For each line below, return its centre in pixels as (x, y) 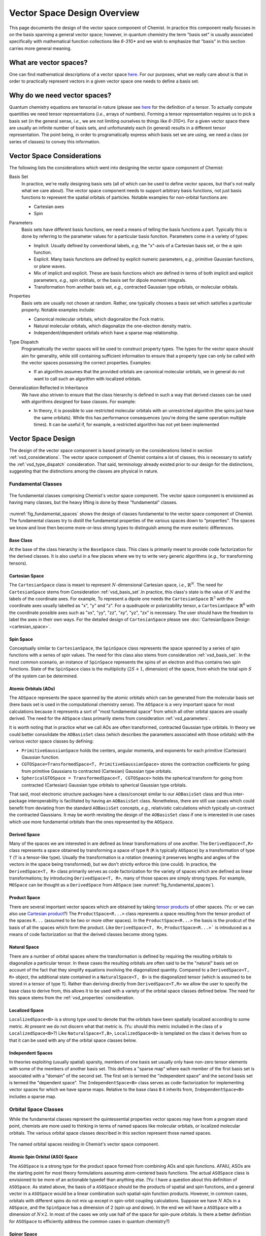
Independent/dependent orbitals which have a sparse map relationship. (106, 333)
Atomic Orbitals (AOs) (32, 688)
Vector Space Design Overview (74, 13)
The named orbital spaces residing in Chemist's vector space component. (84, 1144)
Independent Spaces (31, 1053)
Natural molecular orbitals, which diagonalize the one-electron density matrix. (113, 326)
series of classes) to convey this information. (55, 141)
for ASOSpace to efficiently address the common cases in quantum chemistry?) (89, 1221)
